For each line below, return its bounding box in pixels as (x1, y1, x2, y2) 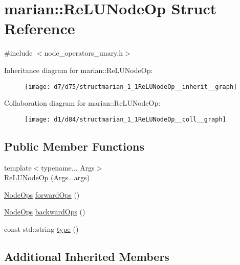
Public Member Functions (4, 138, 144, 154)
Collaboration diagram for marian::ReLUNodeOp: (4, 98, 161, 108)
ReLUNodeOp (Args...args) (4, 172, 90, 183)
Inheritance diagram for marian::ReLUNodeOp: (4, 64, 153, 75)
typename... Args (41, 162, 95, 173)
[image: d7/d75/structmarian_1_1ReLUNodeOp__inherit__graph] (25, 83, 237, 90)
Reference (4, 18, 75, 39)
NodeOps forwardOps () (4, 189, 80, 200)
